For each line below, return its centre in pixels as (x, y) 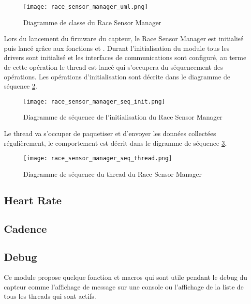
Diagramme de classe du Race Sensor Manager (92, 22)
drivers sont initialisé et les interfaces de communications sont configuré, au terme (125, 57)
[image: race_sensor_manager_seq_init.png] (94, 101)
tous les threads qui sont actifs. (50, 296)
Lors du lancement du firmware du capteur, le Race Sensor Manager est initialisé (124, 38)
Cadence (25, 228)
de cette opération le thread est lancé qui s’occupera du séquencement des (114, 67)
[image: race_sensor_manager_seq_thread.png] (98, 159)
